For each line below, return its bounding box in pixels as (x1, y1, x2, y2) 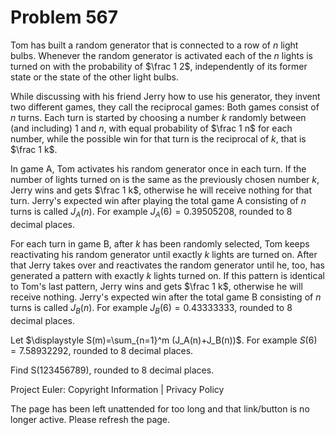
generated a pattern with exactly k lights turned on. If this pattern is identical (10, 269, 325, 281)
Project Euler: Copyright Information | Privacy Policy (10, 383, 225, 395)
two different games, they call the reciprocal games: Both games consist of (10, 101, 320, 113)
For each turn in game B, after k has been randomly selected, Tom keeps (10, 237, 310, 250)
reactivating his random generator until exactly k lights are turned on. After (10, 248, 318, 260)
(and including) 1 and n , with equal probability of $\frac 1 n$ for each (10, 122, 293, 134)
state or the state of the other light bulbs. (10, 71, 179, 83)
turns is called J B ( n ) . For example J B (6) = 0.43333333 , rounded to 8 (10, 301, 293, 316)
